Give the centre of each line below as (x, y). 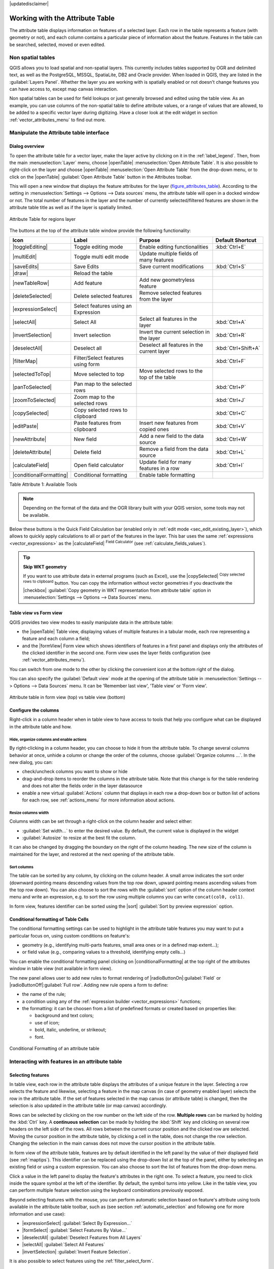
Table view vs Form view (36, 613)
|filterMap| (25, 361)
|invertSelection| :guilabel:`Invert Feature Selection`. (76, 1252)
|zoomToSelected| (34, 400)
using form (87, 364)
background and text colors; (64, 1016)
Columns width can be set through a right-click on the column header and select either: (101, 821)
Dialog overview (27, 146)
